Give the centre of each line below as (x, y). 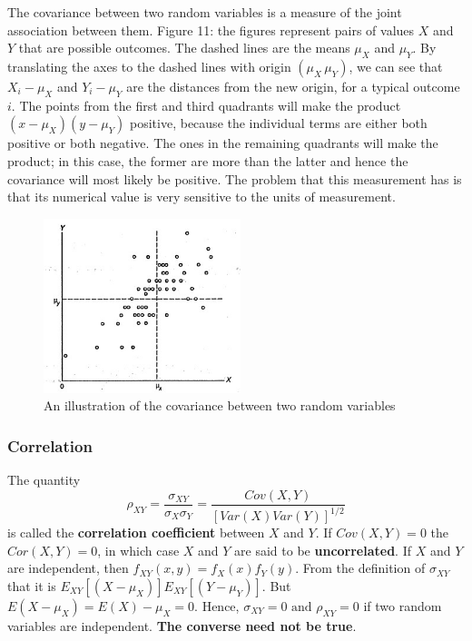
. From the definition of (360, 568)
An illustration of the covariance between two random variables (220, 405)
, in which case (138, 550)
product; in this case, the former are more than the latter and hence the (208, 160)
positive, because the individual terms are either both (279, 123)
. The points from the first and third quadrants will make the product (206, 105)
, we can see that (396, 66)
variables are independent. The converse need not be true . (182, 625)
